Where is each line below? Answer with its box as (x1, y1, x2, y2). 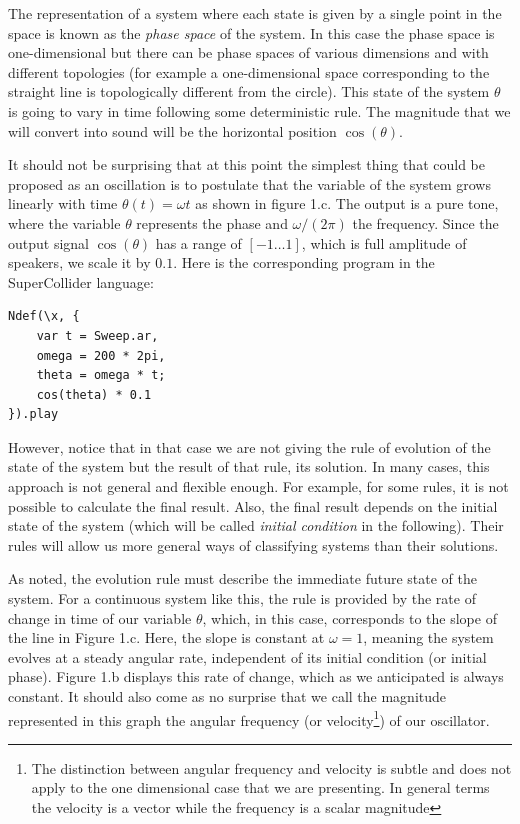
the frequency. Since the (352, 212, 499, 233)
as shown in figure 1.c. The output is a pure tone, (195, 193, 499, 214)
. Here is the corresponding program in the (173, 252, 435, 273)
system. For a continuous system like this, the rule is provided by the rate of (8, 588, 476, 609)
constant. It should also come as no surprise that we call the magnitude (8, 686, 447, 706)
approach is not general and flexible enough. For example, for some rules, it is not (8, 476, 509, 497)
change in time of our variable (8, 607, 192, 628)
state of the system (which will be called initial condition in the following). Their (8, 515, 504, 536)
